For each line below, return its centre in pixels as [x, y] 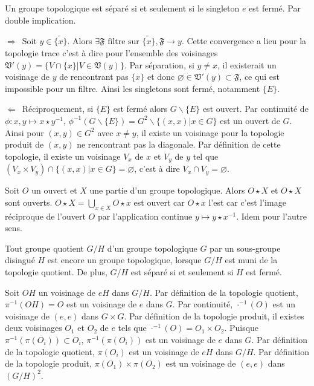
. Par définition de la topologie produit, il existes [214, 316]
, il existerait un [247, 64]
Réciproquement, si [58, 109]
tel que [206, 156]
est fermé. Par [275, 8]
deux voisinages [34, 328]
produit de [24, 144]
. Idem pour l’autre [271, 216]
